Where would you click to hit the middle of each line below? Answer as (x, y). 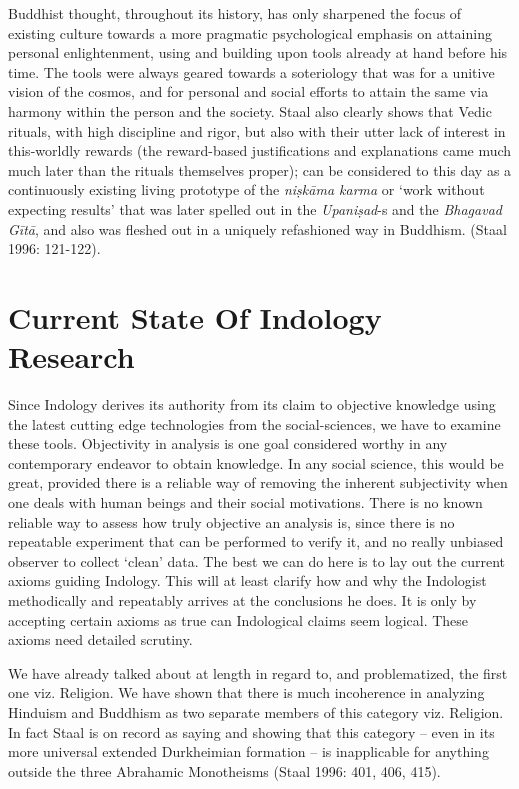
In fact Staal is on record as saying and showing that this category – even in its (251, 731)
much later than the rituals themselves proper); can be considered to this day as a (260, 169)
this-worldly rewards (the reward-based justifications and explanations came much (260, 150)
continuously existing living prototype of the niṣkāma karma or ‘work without (246, 189)
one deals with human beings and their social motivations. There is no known (245, 502)
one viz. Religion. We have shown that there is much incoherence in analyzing (246, 692)
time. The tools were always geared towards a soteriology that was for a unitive (251, 71)
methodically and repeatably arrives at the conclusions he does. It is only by (242, 599)
